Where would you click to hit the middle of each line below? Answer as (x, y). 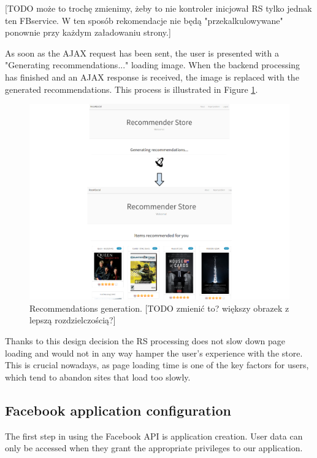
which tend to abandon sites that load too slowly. (98, 377)
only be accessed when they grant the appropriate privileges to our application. (154, 448)
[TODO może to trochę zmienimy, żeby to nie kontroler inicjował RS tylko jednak (158, 8)
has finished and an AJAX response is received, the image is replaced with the (152, 77)
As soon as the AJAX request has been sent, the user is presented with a (142, 53)
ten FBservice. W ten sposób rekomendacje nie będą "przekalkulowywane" (144, 20)
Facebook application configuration (118, 410)
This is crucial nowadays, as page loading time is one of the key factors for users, (157, 365)
